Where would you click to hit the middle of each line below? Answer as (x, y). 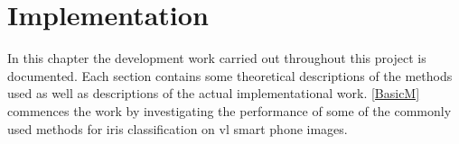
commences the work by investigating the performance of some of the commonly (229, 110)
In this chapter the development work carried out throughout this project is (217, 58)
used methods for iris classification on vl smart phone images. (178, 128)
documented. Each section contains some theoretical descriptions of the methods (230, 75)
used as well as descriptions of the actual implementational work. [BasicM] (214, 93)
